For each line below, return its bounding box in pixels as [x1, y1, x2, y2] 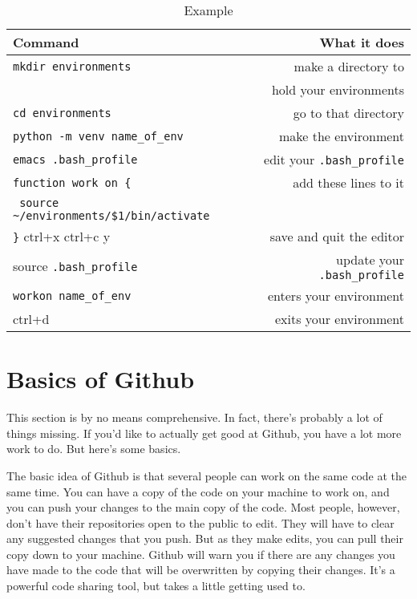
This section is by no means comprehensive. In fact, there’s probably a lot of [6, 409, 383, 426]
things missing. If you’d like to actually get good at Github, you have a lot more [6, 424, 402, 441]
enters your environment [267, 286, 404, 305]
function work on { [13, 176, 132, 189]
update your [336, 250, 404, 269]
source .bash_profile [13, 257, 138, 275]
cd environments [13, 106, 111, 119]
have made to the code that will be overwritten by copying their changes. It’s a [6, 561, 395, 578]
